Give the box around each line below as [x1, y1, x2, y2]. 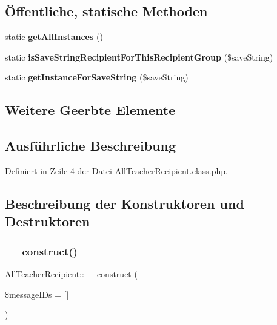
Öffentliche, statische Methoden [5, 2, 208, 21]
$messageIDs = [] [5, 287, 69, 300]
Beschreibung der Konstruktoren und [5, 194, 244, 212]
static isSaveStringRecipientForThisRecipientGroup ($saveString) [5, 50, 273, 63]
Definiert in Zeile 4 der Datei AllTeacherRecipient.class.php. [5, 164, 228, 177]
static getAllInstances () [5, 30, 103, 43]
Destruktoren [5, 212, 90, 231]
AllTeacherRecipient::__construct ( [5, 267, 138, 280]
